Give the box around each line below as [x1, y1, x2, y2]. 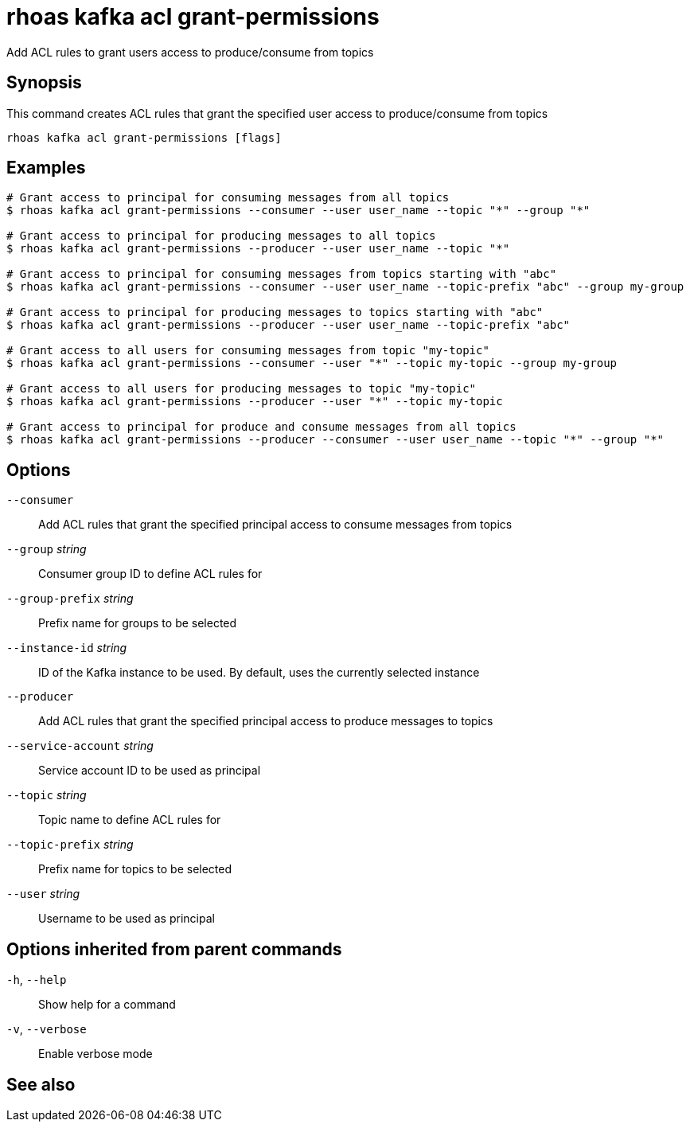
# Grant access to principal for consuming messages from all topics [6, 191, 450, 205]
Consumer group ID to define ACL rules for [38, 567, 263, 581]
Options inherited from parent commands [6, 939, 342, 959]
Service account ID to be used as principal [38, 763, 261, 778]
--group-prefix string [6, 591, 134, 606]
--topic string [6, 788, 87, 802]
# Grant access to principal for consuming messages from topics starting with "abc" [6, 267, 557, 281]
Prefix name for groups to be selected [38, 616, 237, 630]
